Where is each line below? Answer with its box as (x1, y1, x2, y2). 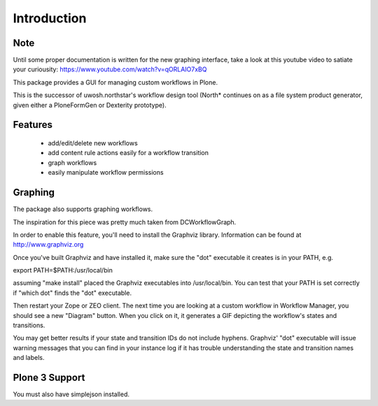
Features (13, 119, 52, 131)
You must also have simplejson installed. (13, 390, 129, 398)
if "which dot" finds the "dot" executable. (13, 289, 132, 297)
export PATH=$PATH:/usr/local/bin (13, 266, 113, 275)
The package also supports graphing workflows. (13, 205, 153, 213)
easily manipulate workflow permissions (48, 168, 164, 177)
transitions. (13, 321, 45, 330)
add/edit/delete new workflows (48, 139, 138, 147)
